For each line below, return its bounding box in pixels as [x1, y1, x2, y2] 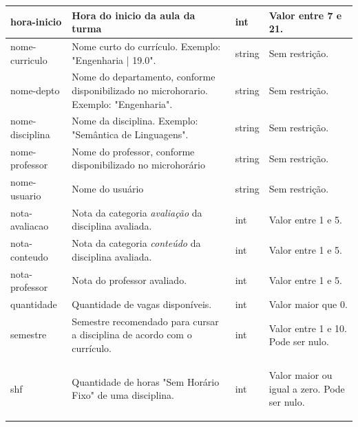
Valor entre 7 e [268, 8, 342, 22]
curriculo [10, 52, 48, 67]
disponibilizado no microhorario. [72, 83, 208, 97]
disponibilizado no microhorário [72, 157, 205, 172]
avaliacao [10, 219, 49, 233]
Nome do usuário [72, 182, 144, 196]
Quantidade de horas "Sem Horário [72, 374, 220, 388]
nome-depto [10, 83, 60, 97]
